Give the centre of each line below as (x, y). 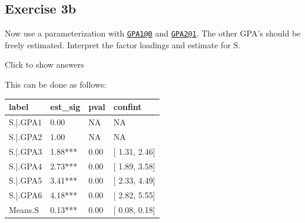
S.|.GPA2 (26, 136)
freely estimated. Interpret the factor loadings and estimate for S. (123, 44)
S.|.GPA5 (26, 180)
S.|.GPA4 (26, 166)
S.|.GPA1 (26, 122)
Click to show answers (44, 64)
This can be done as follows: (56, 84)
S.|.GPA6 (26, 195)
